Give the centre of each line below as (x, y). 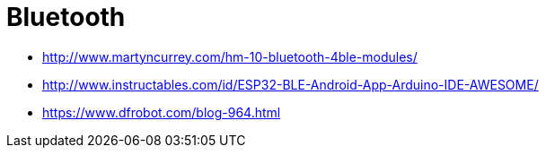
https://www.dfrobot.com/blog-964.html (162, 112)
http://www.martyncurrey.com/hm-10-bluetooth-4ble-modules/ (230, 56)
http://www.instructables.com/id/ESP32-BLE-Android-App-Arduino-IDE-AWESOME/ (291, 84)
